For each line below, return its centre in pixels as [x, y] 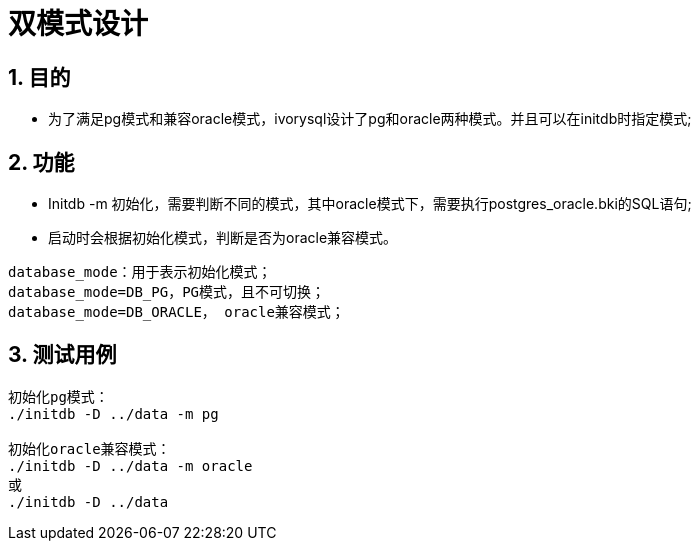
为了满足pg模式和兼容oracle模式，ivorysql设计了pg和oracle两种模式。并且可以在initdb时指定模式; [370, 119]
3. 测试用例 [62, 355]
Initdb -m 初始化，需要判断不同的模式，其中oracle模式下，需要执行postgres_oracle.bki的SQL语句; [370, 204]
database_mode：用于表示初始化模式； [140, 272]
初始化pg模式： [58, 396]
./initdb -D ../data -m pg [113, 413]
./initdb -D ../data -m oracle [130, 465]
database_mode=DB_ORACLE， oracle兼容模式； [176, 312]
